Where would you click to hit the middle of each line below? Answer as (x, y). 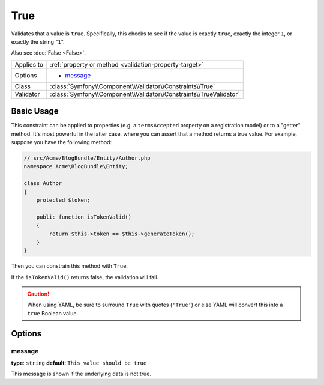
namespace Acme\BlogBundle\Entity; (76, 166)
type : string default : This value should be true (79, 363)
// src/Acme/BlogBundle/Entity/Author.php (87, 158)
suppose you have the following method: (61, 142)
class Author (43, 183)
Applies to (29, 64)
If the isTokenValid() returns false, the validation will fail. (85, 277)
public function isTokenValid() (84, 217)
